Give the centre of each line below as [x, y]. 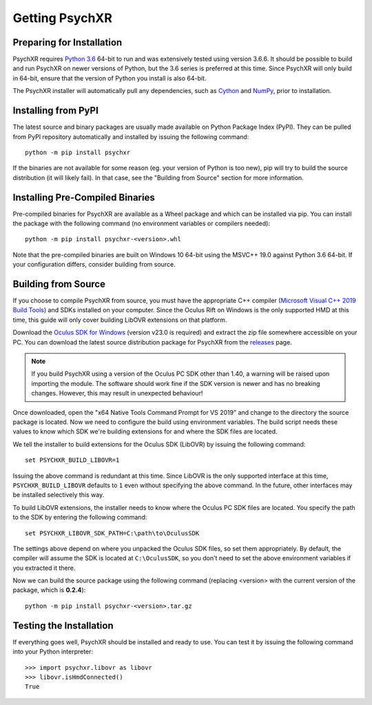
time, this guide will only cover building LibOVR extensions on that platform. [120, 320]
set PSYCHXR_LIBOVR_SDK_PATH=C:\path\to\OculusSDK [112, 533]
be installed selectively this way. [59, 495]
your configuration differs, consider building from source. [94, 265]
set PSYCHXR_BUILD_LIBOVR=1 [72, 460]
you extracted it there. [44, 568]
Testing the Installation [63, 625]
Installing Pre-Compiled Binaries [84, 197]
